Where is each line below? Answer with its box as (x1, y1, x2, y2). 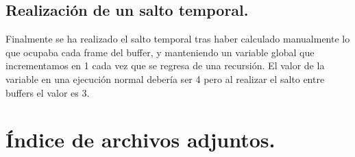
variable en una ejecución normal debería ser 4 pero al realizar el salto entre (5, 71, 325, 86)
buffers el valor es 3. (5, 85, 90, 99)
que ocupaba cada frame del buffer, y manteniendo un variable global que (5, 45, 315, 59)
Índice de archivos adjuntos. (5, 125, 276, 154)
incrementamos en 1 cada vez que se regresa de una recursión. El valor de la (5, 58, 325, 73)
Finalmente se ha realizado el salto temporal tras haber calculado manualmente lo (5, 32, 350, 46)
